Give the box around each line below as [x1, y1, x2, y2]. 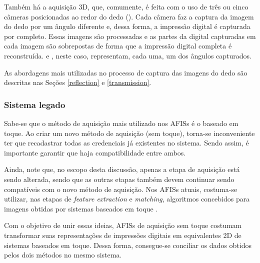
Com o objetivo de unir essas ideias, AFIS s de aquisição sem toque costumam [4, 220, 242, 230]
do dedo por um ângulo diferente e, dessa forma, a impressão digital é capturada [4, 21, 250, 31]
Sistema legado [4, 98, 65, 110]
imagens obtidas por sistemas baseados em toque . [4, 203, 158, 213]
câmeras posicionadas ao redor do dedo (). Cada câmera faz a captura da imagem [4, 11, 254, 21]
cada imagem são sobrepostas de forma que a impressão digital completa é [4, 40, 232, 51]
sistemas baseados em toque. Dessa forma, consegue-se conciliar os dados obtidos [4, 239, 251, 250]
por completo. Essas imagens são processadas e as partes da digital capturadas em [4, 30, 256, 41]
